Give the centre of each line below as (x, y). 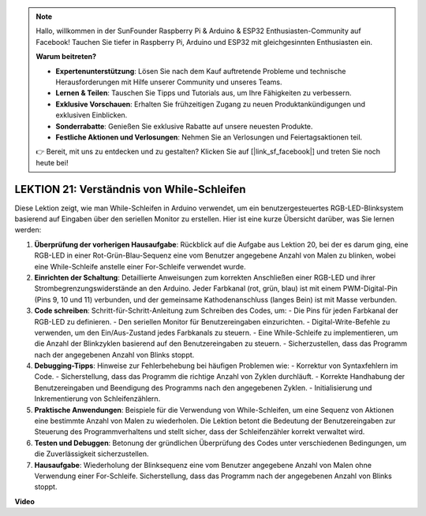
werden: (28, 230)
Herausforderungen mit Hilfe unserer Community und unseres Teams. (169, 82)
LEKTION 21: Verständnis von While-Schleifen (130, 189)
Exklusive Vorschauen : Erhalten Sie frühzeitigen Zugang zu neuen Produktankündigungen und (211, 104)
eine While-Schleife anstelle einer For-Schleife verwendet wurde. (140, 266)
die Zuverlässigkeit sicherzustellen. (92, 454)
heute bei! (52, 162)
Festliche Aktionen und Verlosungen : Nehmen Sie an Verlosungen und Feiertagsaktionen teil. (209, 137)
